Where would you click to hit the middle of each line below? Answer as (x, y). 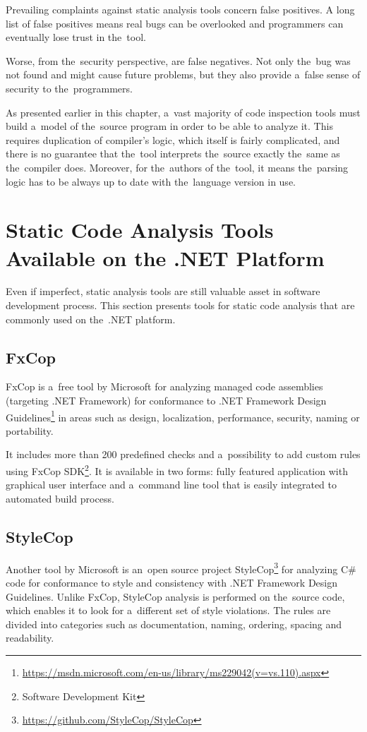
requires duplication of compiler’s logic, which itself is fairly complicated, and (173, 139)
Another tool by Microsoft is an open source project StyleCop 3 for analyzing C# (181, 568)
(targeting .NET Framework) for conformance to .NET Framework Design (166, 401)
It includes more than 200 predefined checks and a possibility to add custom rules (183, 454)
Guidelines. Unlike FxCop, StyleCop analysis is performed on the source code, (175, 596)
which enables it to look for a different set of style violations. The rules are (168, 610)
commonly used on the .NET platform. (91, 319)
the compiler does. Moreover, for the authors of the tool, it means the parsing (177, 167)
